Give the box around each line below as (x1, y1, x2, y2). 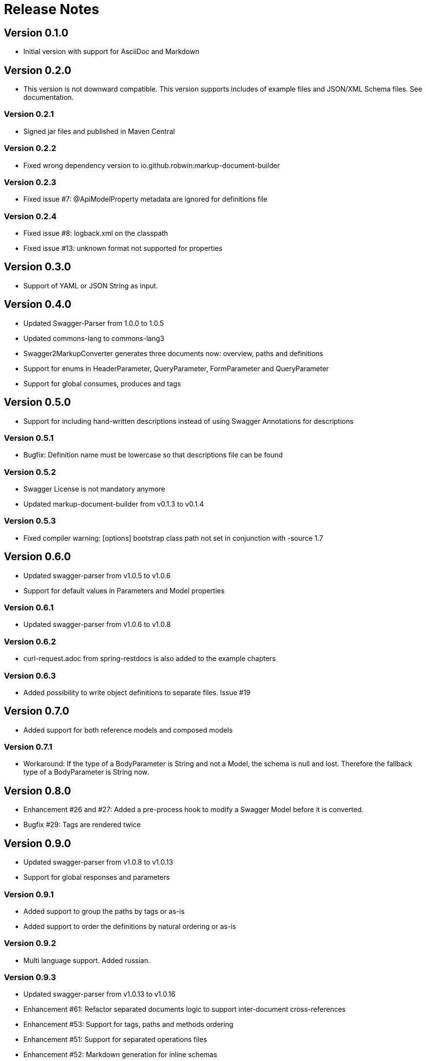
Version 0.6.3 (4, 670, 56, 681)
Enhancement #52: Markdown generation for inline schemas (23, 1050, 217, 1059)
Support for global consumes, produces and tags (23, 379, 181, 388)
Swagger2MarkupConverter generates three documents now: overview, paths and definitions (23, 349, 324, 358)
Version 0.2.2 (4, 143, 57, 153)
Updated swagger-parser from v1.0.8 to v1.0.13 (23, 858, 173, 867)
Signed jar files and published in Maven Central (23, 127, 175, 135)
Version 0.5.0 (4, 396, 71, 409)
